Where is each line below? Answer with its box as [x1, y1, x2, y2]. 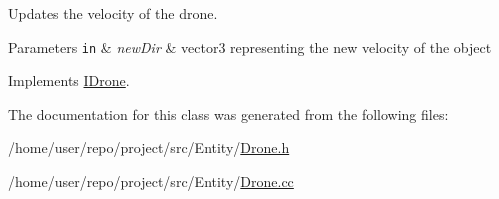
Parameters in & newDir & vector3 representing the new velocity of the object [8, 36, 492, 57]
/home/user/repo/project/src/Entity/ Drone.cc [8, 171, 294, 192]
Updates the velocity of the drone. [8, 3, 218, 23]
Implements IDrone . [8, 70, 130, 91]
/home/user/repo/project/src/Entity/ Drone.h [8, 137, 290, 158]
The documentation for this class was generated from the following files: [8, 103, 449, 124]
